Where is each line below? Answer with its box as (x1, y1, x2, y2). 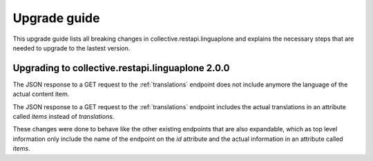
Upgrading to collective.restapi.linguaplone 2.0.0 (12, 62, 230, 74)
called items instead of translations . (12, 113, 115, 121)
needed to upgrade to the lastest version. (12, 44, 131, 52)
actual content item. (12, 90, 70, 98)
